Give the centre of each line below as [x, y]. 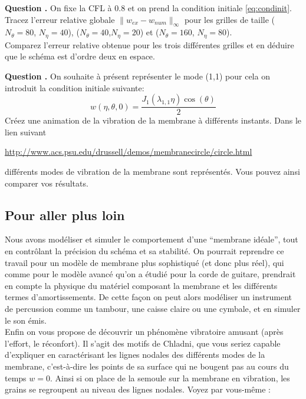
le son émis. [26, 320]
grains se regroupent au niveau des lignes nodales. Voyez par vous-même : [138, 389]
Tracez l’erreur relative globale [60, 19]
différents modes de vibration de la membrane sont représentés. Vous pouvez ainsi [152, 172]
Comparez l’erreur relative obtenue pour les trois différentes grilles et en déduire [149, 44]
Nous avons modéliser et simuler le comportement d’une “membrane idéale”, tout [152, 239]
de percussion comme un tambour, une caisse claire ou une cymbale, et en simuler [153, 308]
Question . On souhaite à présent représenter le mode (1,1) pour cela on [137, 76]
